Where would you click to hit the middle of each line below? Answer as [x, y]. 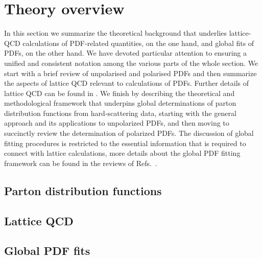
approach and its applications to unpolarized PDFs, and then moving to [117, 123]
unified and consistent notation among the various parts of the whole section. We [131, 63]
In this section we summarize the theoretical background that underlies [116, 33]
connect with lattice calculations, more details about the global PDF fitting [122, 153]
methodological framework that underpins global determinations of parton [120, 103]
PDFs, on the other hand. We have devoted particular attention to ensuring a [125, 53]
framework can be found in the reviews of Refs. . [81, 163]
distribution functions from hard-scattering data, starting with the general [120, 113]
